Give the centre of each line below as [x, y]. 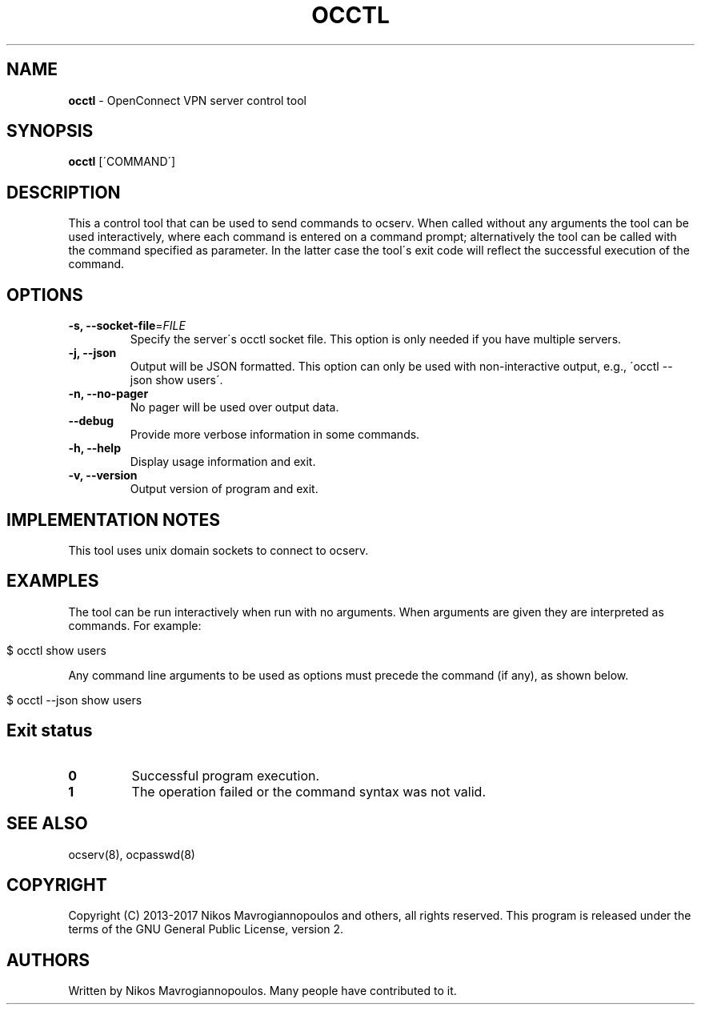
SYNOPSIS [50, 131]
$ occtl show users [56, 650]
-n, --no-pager [108, 394]
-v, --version [103, 475]
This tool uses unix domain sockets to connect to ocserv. [218, 550]
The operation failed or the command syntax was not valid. [308, 791]
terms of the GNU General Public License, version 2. [206, 929]
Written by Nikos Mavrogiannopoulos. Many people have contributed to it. [262, 991]
